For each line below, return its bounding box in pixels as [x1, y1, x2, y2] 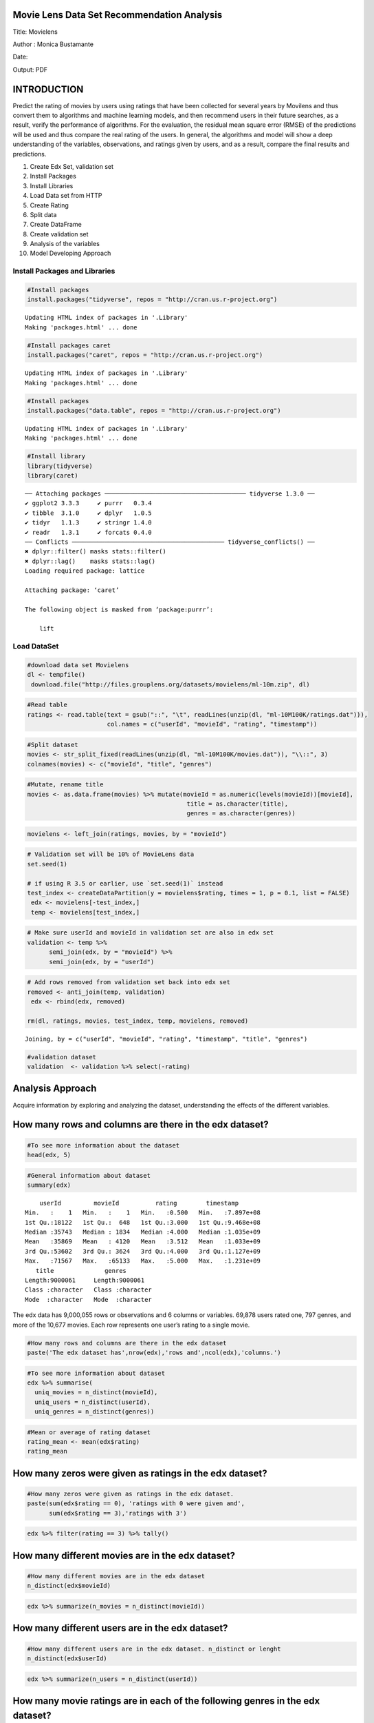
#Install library [27, 452, 86, 460]
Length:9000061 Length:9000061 [25, 1276, 145, 1284]
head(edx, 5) [27, 1151, 71, 1159]
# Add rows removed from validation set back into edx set [27, 979, 230, 986]
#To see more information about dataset [27, 1369, 165, 1377]
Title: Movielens [12, 28, 58, 36]
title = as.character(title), [186, 799, 289, 808]
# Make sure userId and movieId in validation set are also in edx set [27, 929, 274, 937]
